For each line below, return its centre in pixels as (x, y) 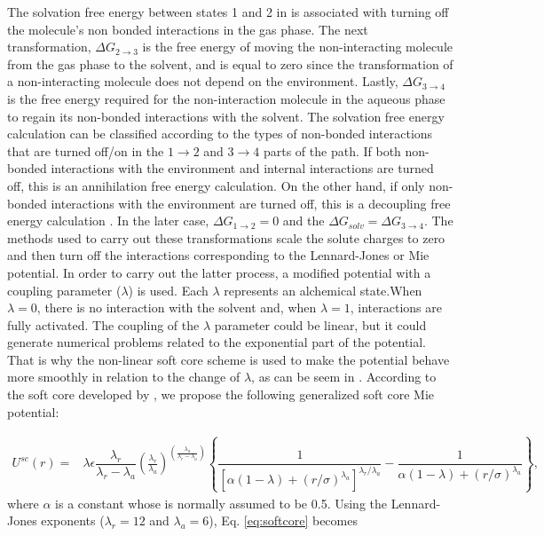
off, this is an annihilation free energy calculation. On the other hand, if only (216, 185)
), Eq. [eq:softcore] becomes (283, 520)
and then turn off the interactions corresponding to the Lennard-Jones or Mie (218, 255)
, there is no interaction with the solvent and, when (177, 307)
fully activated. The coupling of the (103, 324)
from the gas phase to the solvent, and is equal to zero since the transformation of (230, 63)
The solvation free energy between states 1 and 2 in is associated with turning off (228, 12)
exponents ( (73, 520)
